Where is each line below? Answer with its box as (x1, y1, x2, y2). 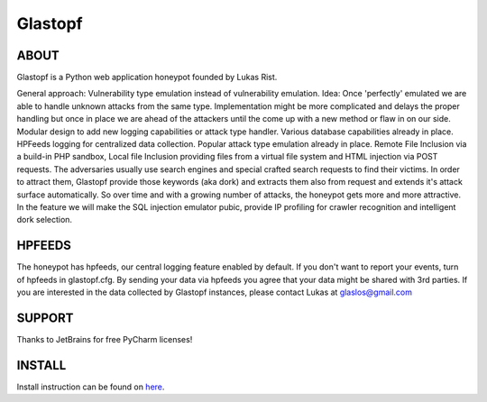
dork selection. (16, 215, 72, 225)
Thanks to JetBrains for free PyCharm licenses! (16, 333, 193, 344)
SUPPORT (16, 310, 74, 325)
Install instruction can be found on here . (16, 381, 165, 392)
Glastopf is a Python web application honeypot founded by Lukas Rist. (16, 72, 278, 83)
